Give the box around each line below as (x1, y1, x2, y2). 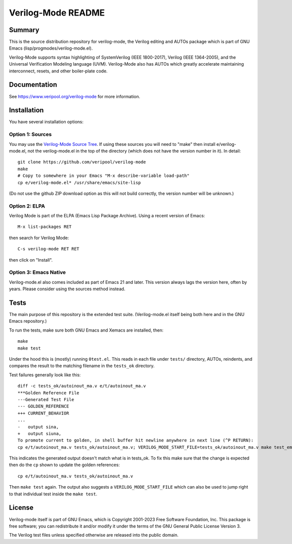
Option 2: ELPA (9, 202, 45, 209)
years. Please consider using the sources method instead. (9, 286, 126, 292)
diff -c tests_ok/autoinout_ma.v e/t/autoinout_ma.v (18, 383, 146, 389)
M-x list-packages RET (18, 224, 72, 229)
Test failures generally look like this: (9, 372, 81, 378)
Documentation (9, 81, 57, 89)
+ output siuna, (18, 431, 62, 436)
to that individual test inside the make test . (9, 491, 97, 497)
